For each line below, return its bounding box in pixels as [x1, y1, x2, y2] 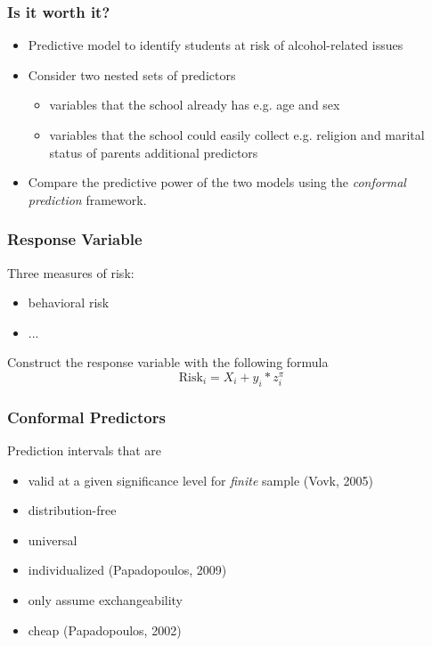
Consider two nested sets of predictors [28, 65, 236, 84]
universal [28, 530, 77, 549]
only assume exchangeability [28, 590, 183, 609]
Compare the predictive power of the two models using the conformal [28, 173, 406, 192]
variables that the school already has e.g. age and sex [49, 95, 340, 114]
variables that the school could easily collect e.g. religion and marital [49, 126, 425, 143]
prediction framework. [28, 190, 147, 209]
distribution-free [28, 501, 117, 519]
